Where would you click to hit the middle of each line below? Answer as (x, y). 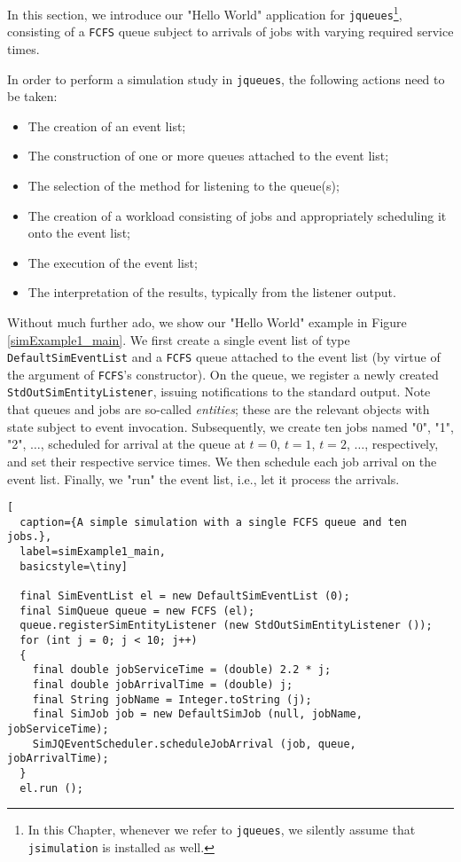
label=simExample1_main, (93, 552)
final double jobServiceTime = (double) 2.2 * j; (182, 670)
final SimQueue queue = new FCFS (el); (137, 611)
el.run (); (51, 788)
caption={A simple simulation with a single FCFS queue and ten (214, 522)
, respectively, (402, 444)
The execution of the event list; (113, 262)
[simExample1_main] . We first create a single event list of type (179, 339)
